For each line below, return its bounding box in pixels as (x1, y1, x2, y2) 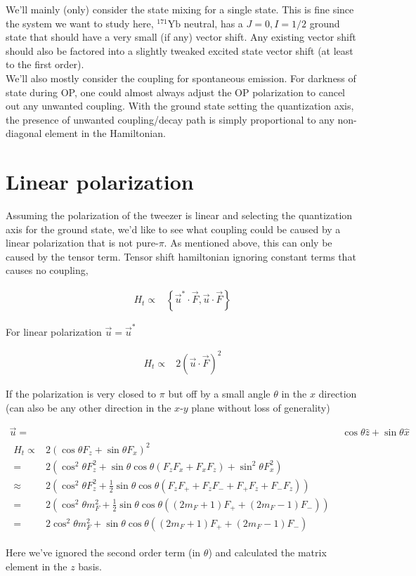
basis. (78, 558, 102, 573)
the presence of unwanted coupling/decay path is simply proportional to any (6, 112, 334, 126)
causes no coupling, (6, 263, 89, 277)
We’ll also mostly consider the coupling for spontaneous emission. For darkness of (6, 70, 356, 85)
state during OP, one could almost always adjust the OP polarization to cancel (6, 84, 346, 99)
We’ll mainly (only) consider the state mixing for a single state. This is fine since (6, 2, 354, 16)
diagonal (6, 126, 42, 140)
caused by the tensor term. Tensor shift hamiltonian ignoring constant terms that (6, 249, 356, 263)
